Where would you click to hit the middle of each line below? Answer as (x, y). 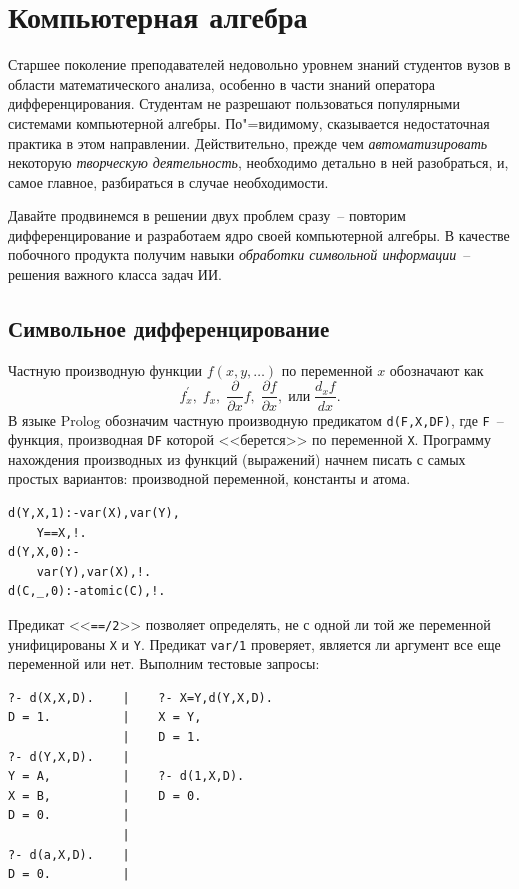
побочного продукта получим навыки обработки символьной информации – (239, 254)
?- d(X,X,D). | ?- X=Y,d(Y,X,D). (140, 697)
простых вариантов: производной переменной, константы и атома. (209, 478)
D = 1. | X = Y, (105, 717)
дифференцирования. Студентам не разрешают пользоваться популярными (234, 103)
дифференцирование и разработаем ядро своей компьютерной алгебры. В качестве (259, 234)
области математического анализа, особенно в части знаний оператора (221, 83)
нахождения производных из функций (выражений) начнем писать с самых (237, 458)
